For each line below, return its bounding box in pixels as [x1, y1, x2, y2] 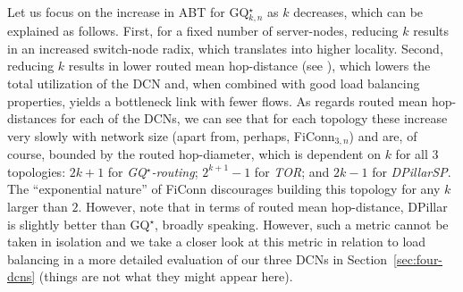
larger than [7, 196, 68, 215]
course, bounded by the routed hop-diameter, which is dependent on [7, 145, 381, 163]
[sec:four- [393, 249, 443, 268]
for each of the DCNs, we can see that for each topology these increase [61, 109, 448, 128]
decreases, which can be [293, 3, 424, 21]
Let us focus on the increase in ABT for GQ [7, 3, 249, 21]
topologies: [7, 162, 66, 180]
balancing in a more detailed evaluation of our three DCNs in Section [7, 249, 388, 268]
